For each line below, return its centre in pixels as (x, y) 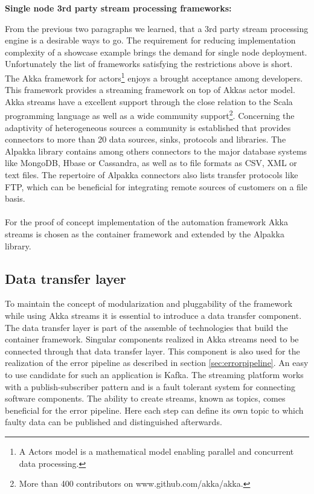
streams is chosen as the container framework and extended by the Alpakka (145, 234)
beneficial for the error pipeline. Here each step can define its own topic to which (154, 410)
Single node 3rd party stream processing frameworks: (118, 8)
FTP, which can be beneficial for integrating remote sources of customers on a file (156, 186)
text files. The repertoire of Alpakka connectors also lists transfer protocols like (152, 175)
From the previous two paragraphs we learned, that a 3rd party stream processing (157, 28)
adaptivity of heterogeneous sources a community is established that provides (148, 127)
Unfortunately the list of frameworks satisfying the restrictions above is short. (149, 64)
